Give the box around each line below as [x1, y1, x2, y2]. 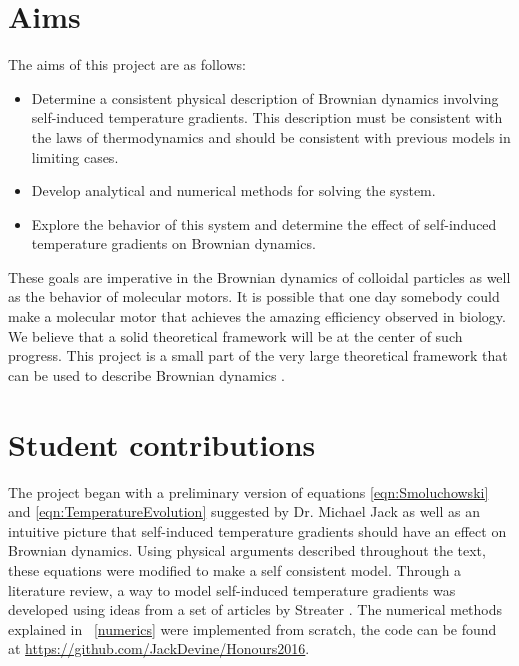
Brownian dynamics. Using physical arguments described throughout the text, [8, 540, 486, 561]
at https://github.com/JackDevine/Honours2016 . [8, 638, 310, 659]
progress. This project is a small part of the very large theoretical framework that [8, 345, 508, 366]
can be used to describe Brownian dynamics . [8, 364, 286, 385]
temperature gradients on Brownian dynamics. [31, 233, 316, 254]
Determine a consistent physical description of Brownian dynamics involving [31, 87, 499, 108]
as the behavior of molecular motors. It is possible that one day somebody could [8, 286, 500, 307]
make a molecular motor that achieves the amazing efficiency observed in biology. [8, 306, 506, 327]
